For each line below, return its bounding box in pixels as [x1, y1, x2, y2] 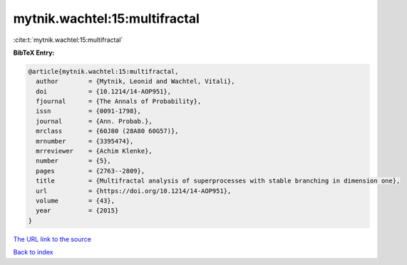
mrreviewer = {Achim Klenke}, [36, 147, 153, 156]
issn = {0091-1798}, [36, 107, 142, 115]
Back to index [13, 248, 53, 256]
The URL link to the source [13, 234, 92, 243]
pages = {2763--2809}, [36, 167, 145, 175]
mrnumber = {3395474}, [36, 137, 134, 145]
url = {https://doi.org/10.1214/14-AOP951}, [36, 187, 232, 195]
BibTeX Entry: [13, 48, 55, 57]
